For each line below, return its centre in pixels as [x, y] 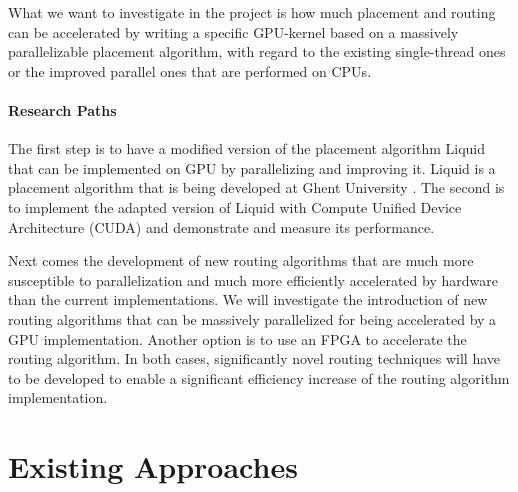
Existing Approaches [153, 466]
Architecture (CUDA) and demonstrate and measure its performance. [221, 226]
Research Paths [62, 109]
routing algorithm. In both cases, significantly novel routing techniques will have [254, 358]
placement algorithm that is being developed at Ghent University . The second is [256, 187]
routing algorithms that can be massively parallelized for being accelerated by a [252, 318]
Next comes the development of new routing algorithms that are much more [241, 260]
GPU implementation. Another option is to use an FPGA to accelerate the [237, 338]
